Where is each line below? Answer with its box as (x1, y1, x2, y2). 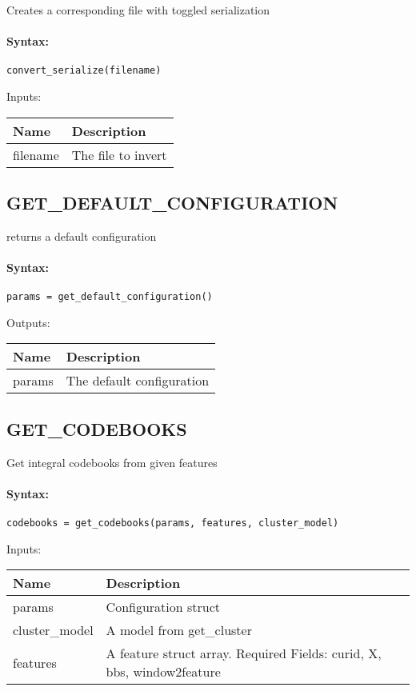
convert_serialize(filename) (6, 65, 162, 77)
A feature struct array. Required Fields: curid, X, (106, 644, 382, 663)
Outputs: (6, 314, 50, 330)
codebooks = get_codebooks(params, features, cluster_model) (6, 517, 339, 529)
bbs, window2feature (106, 662, 221, 681)
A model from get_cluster (106, 621, 252, 640)
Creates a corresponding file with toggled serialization (6, 2, 270, 18)
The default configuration (66, 371, 210, 390)
